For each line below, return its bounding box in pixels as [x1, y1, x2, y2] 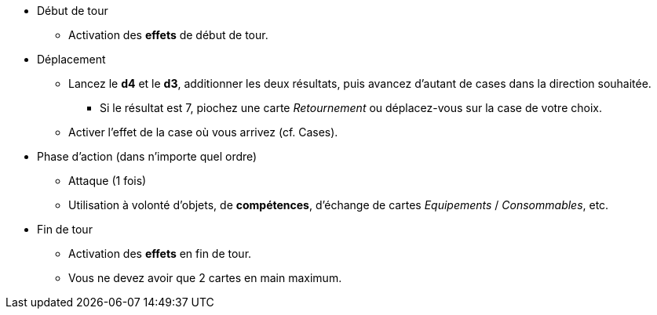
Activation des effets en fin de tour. [68, 247, 252, 260]
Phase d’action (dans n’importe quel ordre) [37, 150, 257, 163]
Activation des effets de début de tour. [68, 28, 268, 42]
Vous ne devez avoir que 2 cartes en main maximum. [68, 271, 342, 284]
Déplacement [37, 52, 106, 66]
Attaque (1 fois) [68, 174, 147, 187]
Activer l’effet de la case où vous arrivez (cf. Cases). [68, 125, 338, 139]
